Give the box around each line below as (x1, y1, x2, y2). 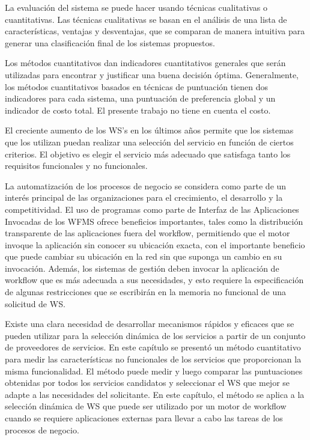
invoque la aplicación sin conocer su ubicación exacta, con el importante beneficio (5, 238, 305, 251)
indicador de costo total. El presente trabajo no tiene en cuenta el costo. (5, 103, 271, 116)
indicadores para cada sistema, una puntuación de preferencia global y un (5, 92, 276, 105)
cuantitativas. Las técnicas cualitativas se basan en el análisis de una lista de (5, 13, 287, 25)
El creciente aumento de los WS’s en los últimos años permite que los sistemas (5, 124, 294, 136)
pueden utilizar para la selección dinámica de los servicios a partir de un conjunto (5, 329, 306, 341)
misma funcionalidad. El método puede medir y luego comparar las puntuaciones (5, 364, 303, 377)
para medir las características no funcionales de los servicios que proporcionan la (5, 353, 302, 365)
